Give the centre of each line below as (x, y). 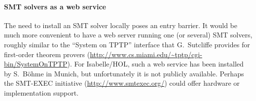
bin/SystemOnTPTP (36, 64)
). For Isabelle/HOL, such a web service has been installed (155, 64)
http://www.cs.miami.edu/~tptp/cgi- (146, 54)
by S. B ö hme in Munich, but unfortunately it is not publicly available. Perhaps (124, 73)
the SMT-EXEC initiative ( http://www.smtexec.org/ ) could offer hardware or (122, 83)
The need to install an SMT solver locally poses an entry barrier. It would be (121, 25)
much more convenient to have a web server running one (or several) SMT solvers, (128, 35)
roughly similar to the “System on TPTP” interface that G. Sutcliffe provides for (127, 44)
